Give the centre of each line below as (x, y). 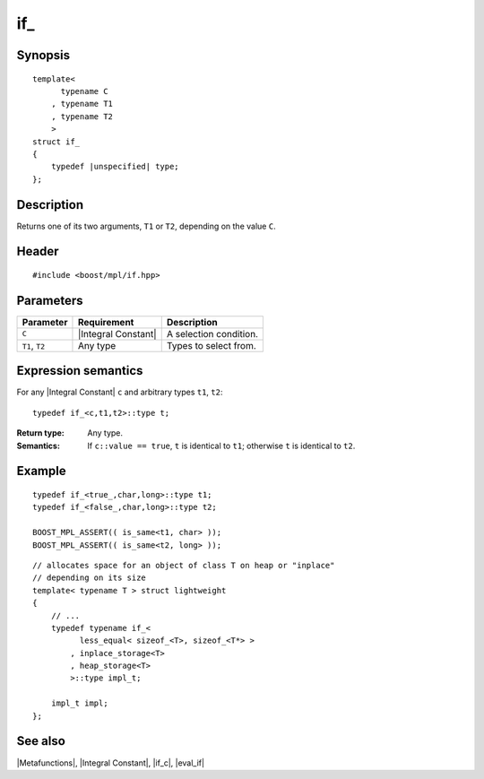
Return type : (40, 433)
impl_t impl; (79, 703)
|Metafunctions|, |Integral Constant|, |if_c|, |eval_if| (111, 763)
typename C (84, 91)
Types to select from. (212, 345)
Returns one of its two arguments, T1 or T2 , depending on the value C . (147, 226)
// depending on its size (90, 578)
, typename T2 (82, 116)
